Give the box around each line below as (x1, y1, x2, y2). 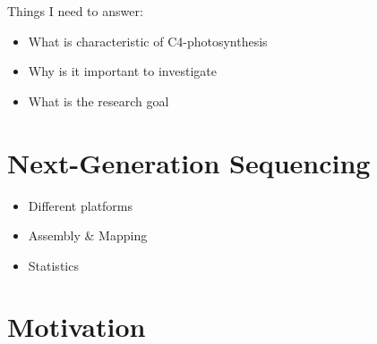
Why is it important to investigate (28, 62, 217, 80)
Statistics (28, 256, 79, 274)
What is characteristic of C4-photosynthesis (28, 31, 268, 50)
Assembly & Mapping (28, 226, 148, 245)
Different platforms (28, 196, 133, 214)
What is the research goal (28, 91, 169, 110)
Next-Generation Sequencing (7, 144, 371, 180)
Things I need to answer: (7, 2, 143, 20)
